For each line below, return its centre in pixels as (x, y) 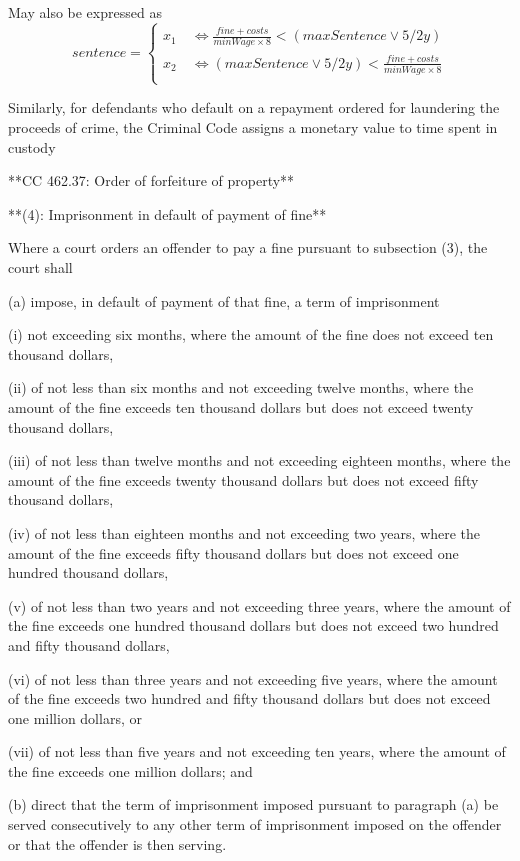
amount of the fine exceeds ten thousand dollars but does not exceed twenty (241, 406)
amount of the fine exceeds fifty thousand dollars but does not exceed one (233, 552)
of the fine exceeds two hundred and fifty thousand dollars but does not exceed (249, 698)
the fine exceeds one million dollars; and (130, 770)
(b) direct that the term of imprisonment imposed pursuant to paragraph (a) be (253, 804)
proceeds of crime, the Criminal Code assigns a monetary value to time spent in (253, 127)
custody (32, 146)
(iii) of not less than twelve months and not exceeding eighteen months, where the (259, 460)
